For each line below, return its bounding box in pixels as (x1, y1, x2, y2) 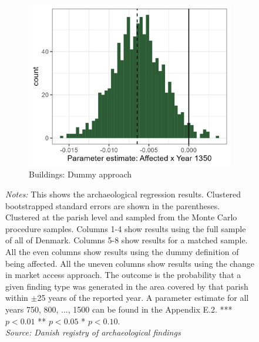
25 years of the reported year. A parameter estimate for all (37, 291, 249, 304)
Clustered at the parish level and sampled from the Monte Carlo (5, 211, 237, 223)
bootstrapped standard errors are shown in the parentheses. (5, 199, 220, 212)
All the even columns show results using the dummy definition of (5, 245, 239, 257)
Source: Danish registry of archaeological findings (5, 326, 181, 338)
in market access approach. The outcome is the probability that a (5, 269, 241, 281)
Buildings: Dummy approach (29, 168, 132, 180)
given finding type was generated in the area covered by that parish (5, 280, 248, 292)
